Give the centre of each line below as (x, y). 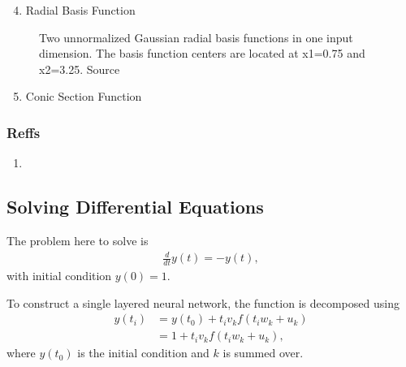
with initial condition (59, 275)
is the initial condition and (143, 353)
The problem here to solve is (78, 240)
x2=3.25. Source (80, 69)
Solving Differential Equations (135, 207)
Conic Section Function (84, 96)
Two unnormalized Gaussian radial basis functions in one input (196, 37)
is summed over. (263, 353)
